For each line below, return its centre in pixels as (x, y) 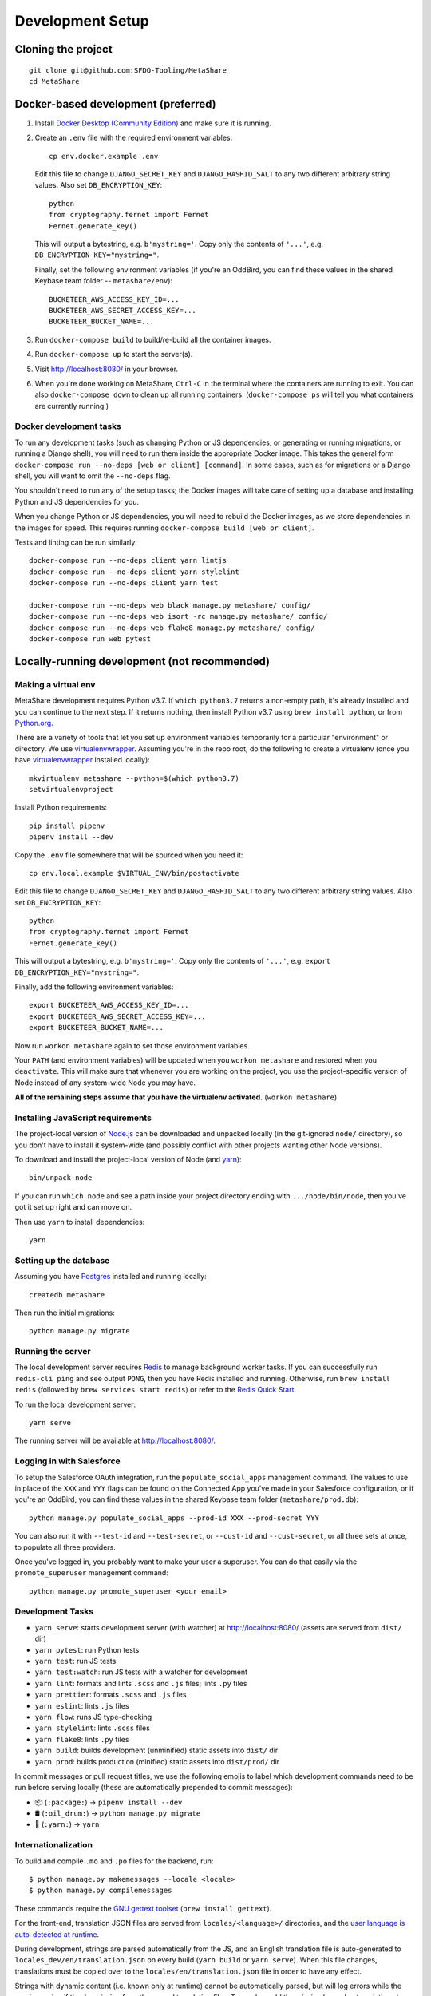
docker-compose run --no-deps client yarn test (124, 583)
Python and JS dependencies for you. (77, 501)
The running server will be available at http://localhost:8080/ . (115, 1440)
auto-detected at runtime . (57, 1934)
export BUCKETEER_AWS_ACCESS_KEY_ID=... (109, 1005)
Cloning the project (63, 49)
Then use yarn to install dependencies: (80, 1222)
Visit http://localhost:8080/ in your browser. (107, 369)
